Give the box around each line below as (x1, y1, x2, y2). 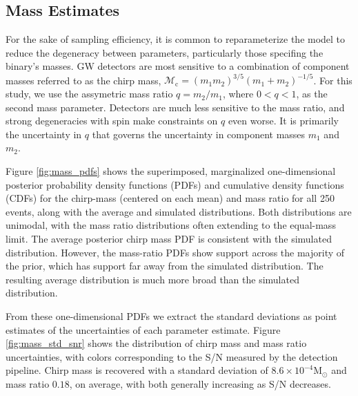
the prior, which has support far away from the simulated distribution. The (6, 258, 324, 273)
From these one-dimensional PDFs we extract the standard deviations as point (6, 308, 337, 323)
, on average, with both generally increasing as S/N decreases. (69, 376, 331, 390)
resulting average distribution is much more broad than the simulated (6, 272, 299, 286)
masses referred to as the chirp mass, (6, 73, 161, 87)
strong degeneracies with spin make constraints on (6, 113, 218, 128)
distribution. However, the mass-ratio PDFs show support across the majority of (6, 245, 345, 259)
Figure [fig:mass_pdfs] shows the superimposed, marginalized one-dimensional (6, 164, 336, 178)
